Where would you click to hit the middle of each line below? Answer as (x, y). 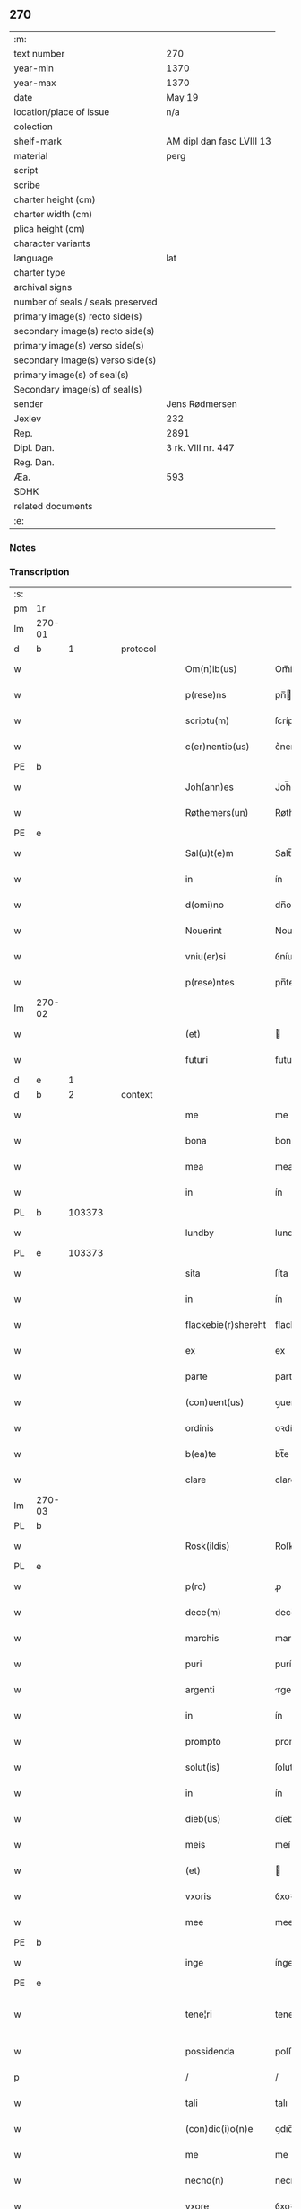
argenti (200, 1690)
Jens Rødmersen (202, 403)
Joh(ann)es (210, 787)
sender (29, 403)
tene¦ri (198, 2014)
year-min (34, 68)
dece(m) (203, 1613)
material (31, 155)
